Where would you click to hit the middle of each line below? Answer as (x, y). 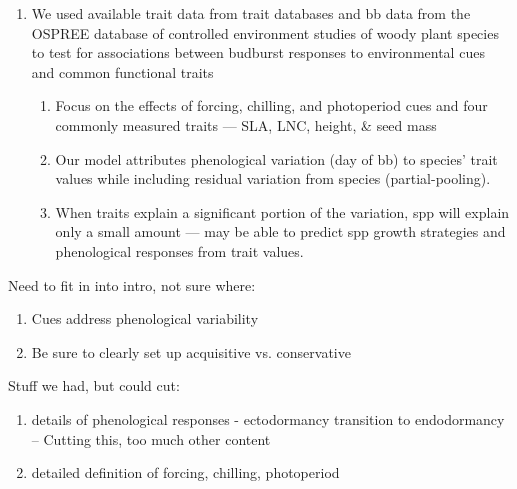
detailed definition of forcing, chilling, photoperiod (185, 472)
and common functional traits (122, 71)
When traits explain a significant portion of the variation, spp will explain (282, 211)
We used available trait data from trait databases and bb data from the (251, 13)
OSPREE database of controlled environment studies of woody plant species (265, 32)
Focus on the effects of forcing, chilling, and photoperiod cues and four (271, 105)
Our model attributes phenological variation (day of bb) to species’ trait (276, 158)
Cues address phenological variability (145, 318)
